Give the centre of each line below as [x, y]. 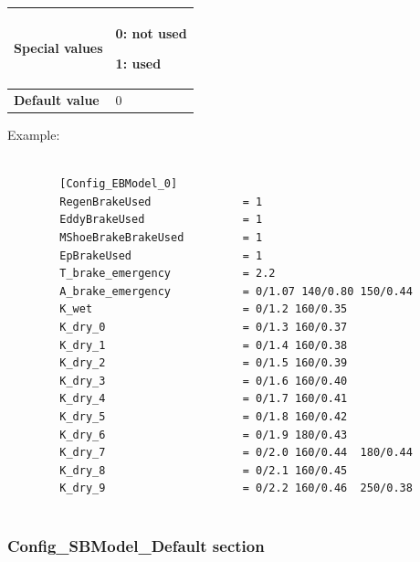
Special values [58, 48]
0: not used [151, 32]
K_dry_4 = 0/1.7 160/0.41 [204, 399]
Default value [57, 99]
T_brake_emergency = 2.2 [168, 274]
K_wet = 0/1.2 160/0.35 [204, 309]
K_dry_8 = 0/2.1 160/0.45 [204, 470]
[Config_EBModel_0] [119, 184]
